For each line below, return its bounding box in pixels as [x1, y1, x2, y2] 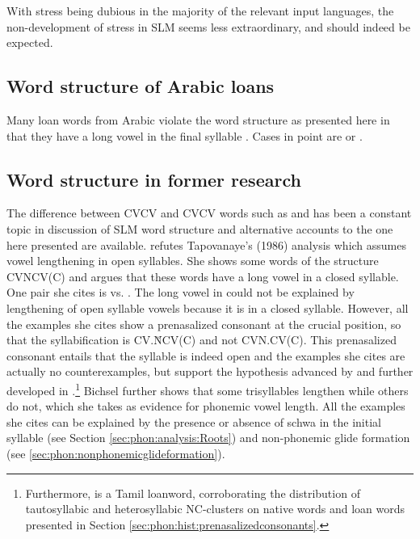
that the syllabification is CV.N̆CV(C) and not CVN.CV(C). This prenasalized [6, 331, 397, 348]
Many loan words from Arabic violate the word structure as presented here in [6, 111, 390, 128]
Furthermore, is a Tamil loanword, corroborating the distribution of [25, 484, 360, 501]
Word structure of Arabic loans [6, 74, 275, 99]
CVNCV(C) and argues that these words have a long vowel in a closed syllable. [6, 267, 399, 284]
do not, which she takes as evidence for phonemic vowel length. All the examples [6, 398, 405, 415]
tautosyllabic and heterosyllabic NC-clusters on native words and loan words [25, 500, 405, 517]
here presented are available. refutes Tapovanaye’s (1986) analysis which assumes [6, 236, 407, 253]
